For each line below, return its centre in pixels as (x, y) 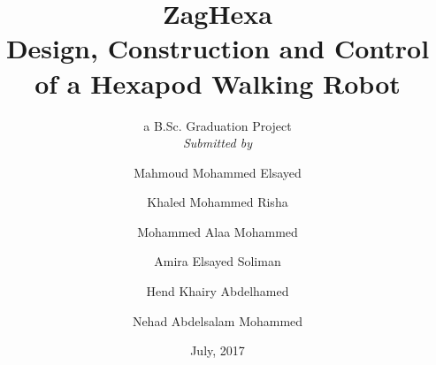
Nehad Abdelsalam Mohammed (218, 320)
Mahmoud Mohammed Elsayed (218, 172)
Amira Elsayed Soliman (218, 261)
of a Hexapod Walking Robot (218, 83)
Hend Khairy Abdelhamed (218, 291)
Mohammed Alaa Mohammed (218, 231)
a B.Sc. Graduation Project (218, 125)
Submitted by (217, 143)
